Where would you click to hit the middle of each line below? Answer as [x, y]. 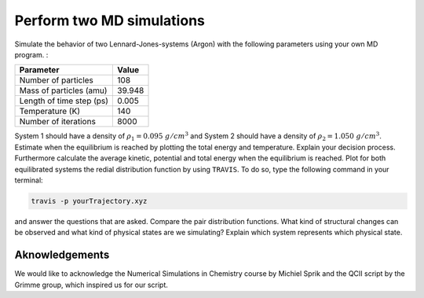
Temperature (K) [49, 112]
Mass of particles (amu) [63, 90]
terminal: [29, 180]
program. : [31, 54]
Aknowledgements [62, 255]
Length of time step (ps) [64, 101]
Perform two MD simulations [110, 20]
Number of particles [57, 80]
